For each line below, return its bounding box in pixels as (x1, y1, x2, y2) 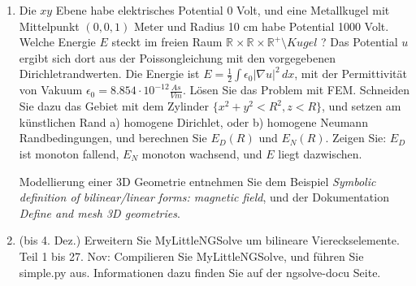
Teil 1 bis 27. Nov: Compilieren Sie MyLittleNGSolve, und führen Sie (19, 247, 364, 264)
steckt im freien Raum (111, 33, 223, 50)
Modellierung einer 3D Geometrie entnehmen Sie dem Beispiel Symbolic (19, 172, 376, 189)
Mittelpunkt (19, 17, 80, 34)
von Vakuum (19, 81, 83, 98)
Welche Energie (19, 33, 96, 50)
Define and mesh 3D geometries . (19, 204, 180, 221)
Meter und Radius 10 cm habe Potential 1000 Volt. (133, 17, 389, 34)
